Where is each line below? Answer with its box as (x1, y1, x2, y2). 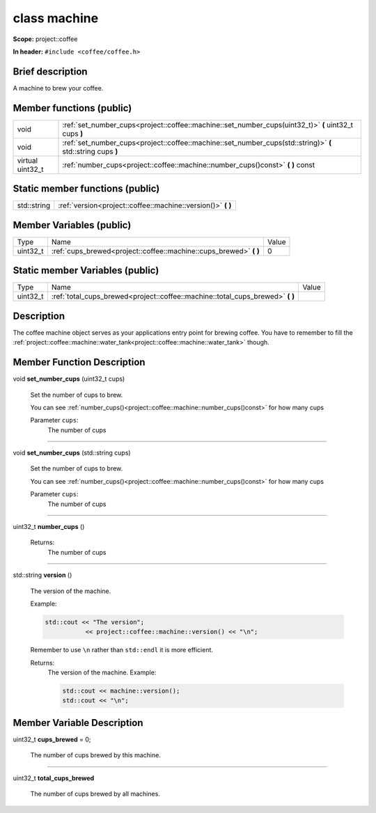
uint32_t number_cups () (13, 523, 85, 531)
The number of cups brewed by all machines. (30, 790, 160, 798)
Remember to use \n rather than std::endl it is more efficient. (30, 646, 214, 654)
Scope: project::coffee (13, 35, 78, 43)
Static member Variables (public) (13, 265, 159, 276)
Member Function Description (13, 356, 146, 368)
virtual (17, 155, 38, 165)
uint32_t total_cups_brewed (13, 773, 95, 782)
